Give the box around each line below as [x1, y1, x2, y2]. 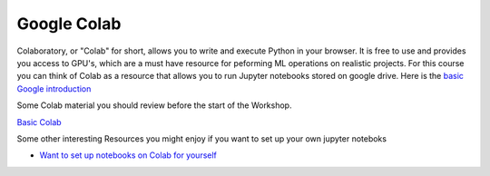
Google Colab [16, 14, 122, 34]
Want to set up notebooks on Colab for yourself [39, 150, 218, 161]
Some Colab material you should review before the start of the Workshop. [16, 100, 292, 111]
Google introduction [16, 83, 92, 94]
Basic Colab [16, 116, 63, 127]
